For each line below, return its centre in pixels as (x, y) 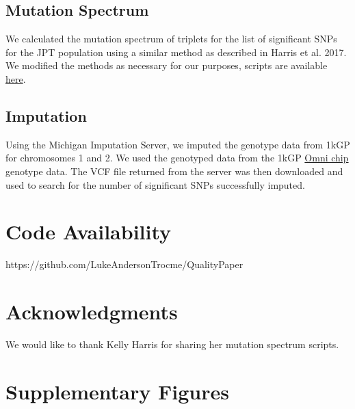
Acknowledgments (92, 312)
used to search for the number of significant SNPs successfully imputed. (155, 184)
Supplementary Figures (117, 391)
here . (16, 78)
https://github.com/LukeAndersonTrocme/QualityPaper (124, 264)
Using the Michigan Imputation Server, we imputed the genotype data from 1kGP (178, 144)
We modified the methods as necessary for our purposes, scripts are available (167, 65)
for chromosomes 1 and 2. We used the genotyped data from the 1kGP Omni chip (177, 158)
